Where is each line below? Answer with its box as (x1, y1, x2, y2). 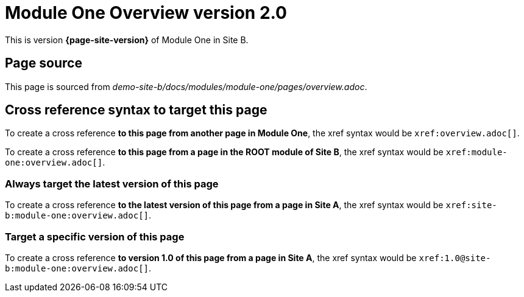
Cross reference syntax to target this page (5, 102, 267, 118)
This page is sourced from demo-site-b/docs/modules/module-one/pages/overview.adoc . (5, 81, 367, 92)
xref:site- (445, 200, 497, 211)
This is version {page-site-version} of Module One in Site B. (5, 34, 249, 45)
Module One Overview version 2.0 (5, 2, 287, 23)
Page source (5, 55, 82, 71)
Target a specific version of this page (5, 230, 185, 243)
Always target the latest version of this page (5, 177, 219, 190)
